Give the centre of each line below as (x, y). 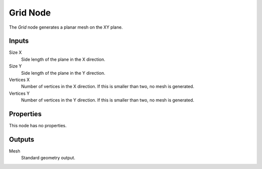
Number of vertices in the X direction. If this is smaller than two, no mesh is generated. (108, 86)
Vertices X (19, 80)
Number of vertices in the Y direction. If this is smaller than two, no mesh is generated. (108, 100)
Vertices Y (19, 93)
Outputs (22, 139)
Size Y (15, 66)
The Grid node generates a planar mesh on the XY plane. (66, 27)
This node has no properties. (38, 126)
